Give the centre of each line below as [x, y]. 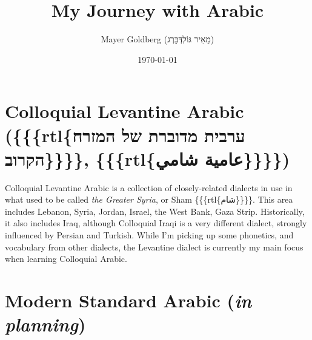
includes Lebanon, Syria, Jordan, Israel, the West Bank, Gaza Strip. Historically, [155, 211]
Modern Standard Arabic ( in [128, 300]
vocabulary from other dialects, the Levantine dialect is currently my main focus [154, 247]
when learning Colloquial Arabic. [66, 259]
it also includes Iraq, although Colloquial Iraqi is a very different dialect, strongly [156, 223]
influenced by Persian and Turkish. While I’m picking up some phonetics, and [149, 235]
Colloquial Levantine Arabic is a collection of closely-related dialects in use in [149, 187]
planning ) [45, 324]
